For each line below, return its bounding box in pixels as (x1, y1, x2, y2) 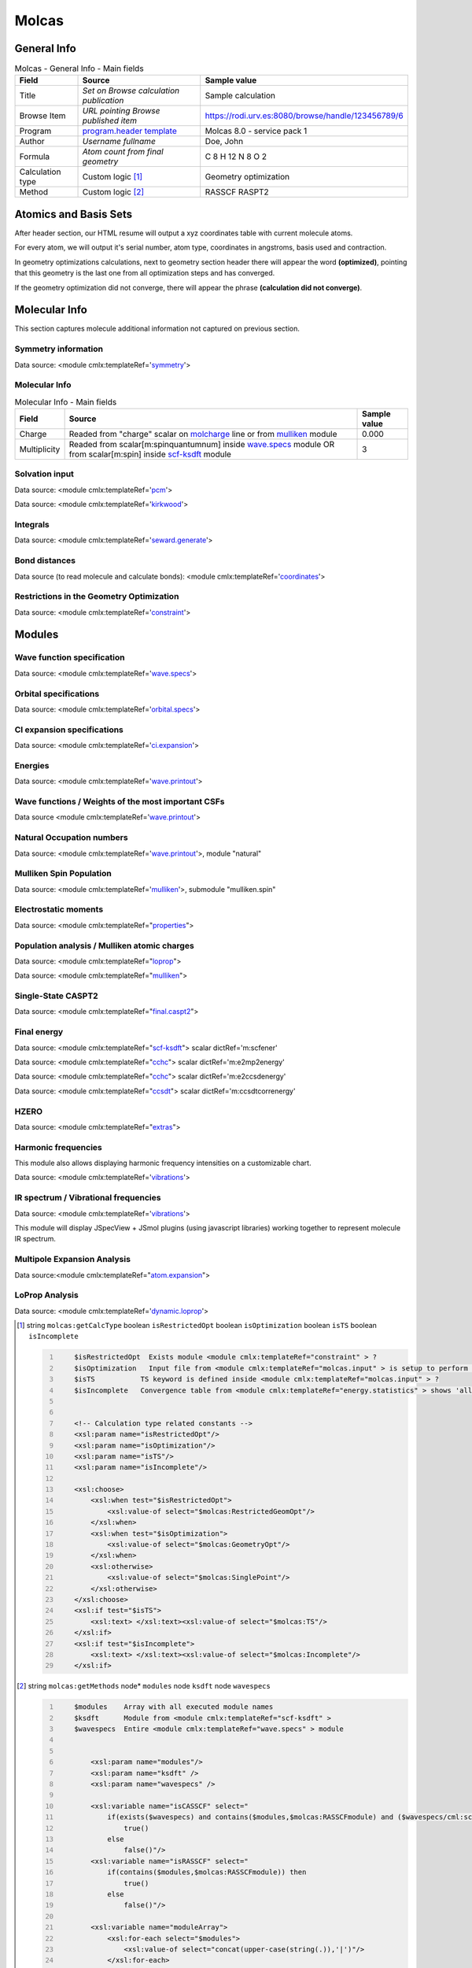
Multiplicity (19, 444, 61, 455)
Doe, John (205, 136, 244, 147)
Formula (19, 151, 50, 162)
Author (19, 136, 45, 147)
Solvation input (14, 468, 75, 479)
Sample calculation (205, 91, 275, 102)
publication (82, 95, 124, 106)
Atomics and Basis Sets (14, 207, 133, 220)
